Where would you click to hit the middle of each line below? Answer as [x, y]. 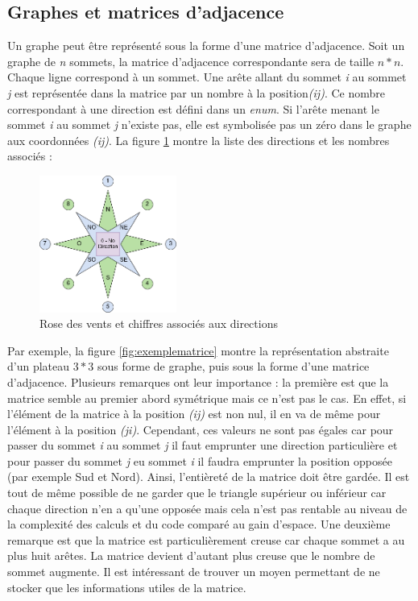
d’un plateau [39, 366]
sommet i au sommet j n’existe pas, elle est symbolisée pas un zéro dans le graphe [209, 124]
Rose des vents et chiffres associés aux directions [159, 323]
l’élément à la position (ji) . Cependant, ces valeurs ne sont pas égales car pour [201, 429]
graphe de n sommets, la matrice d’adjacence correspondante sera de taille [191, 61]
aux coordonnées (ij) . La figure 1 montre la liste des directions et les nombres [199, 140]
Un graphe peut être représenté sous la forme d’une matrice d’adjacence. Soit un [206, 46]
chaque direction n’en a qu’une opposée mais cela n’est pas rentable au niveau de [207, 508]
